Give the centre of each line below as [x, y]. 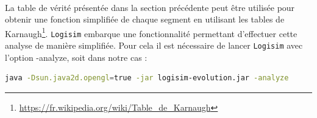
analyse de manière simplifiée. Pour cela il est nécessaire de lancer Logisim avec [154, 45]
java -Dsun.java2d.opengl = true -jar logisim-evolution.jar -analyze [147, 78]
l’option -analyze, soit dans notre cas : [76, 57]
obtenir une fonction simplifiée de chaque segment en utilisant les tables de [145, 19]
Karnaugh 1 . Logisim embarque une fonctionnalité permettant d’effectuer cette [151, 32]
